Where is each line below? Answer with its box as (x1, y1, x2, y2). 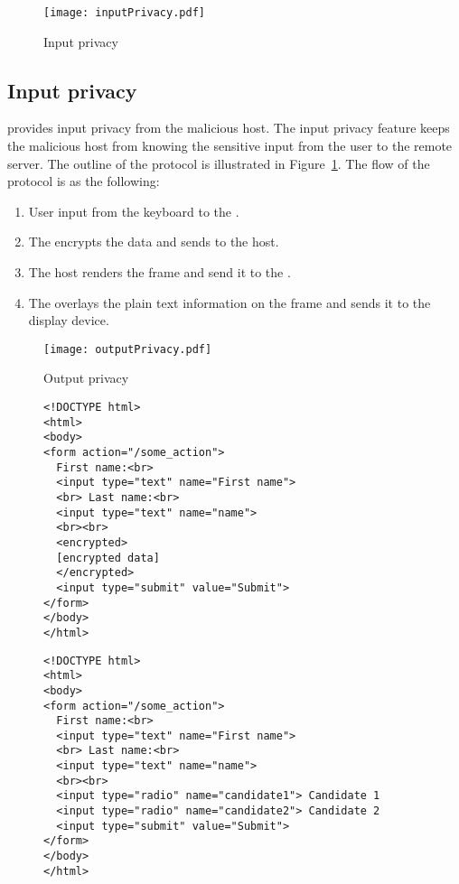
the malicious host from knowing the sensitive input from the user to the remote (7, 136, 453, 155)
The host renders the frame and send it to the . (28, 263, 291, 282)
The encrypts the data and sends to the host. (28, 232, 279, 251)
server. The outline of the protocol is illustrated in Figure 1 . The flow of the (7, 154, 430, 172)
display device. (28, 311, 109, 330)
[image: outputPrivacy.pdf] (43, 342, 212, 356)
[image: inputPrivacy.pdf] (43, 6, 205, 19)
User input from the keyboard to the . (28, 201, 239, 220)
